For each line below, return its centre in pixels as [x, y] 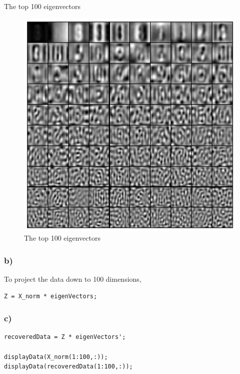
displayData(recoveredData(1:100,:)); [68, 367]
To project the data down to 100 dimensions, [73, 279]
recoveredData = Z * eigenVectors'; [65, 337]
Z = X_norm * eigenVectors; [51, 296]
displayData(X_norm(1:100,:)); [56, 357]
